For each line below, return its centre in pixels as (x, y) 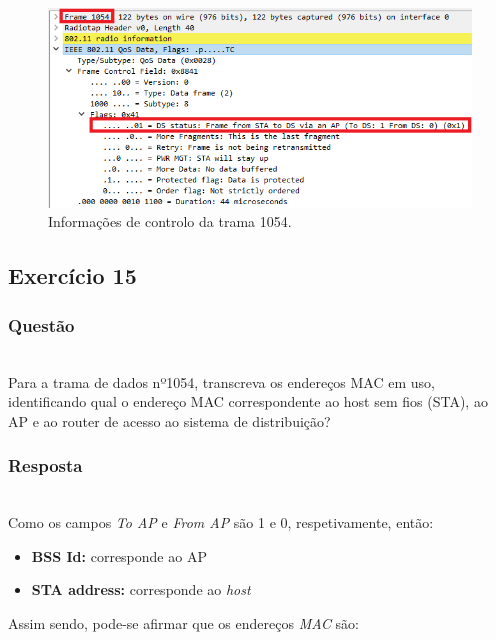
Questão (41, 324)
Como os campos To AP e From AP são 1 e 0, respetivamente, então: (221, 522)
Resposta (45, 465)
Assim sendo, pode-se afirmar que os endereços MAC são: (183, 623)
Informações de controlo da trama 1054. (170, 221)
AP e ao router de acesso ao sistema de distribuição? (169, 420)
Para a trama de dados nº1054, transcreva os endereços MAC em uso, (221, 381)
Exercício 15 (72, 275)
